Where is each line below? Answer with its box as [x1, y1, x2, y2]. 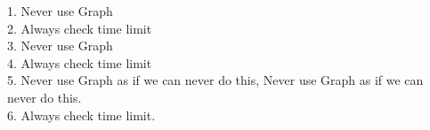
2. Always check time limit [7, 19, 152, 37]
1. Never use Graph [7, 2, 113, 19]
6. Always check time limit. [7, 105, 156, 124]
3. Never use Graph [7, 36, 113, 55]
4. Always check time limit [7, 53, 152, 72]
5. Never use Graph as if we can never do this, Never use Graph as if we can [7, 71, 424, 89]
